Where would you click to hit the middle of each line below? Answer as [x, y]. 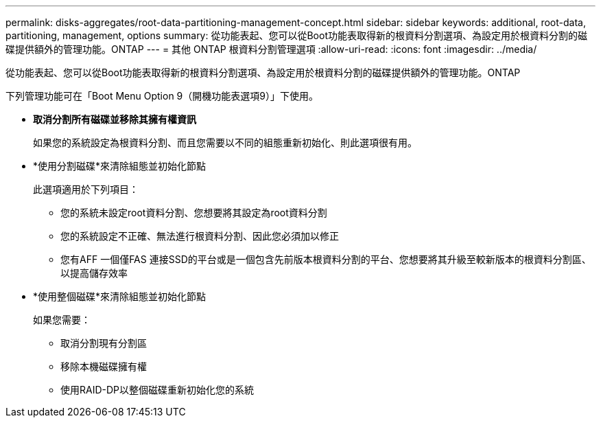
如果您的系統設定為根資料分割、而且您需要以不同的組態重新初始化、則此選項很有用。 [225, 142]
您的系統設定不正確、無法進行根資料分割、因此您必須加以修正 [200, 236]
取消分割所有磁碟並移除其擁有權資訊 [115, 119]
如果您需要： [62, 320]
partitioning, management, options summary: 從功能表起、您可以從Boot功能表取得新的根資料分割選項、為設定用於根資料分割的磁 [296, 35]
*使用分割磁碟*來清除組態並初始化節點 [120, 166]
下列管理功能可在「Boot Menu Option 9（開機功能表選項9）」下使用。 [162, 96]
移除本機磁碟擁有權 [104, 366]
